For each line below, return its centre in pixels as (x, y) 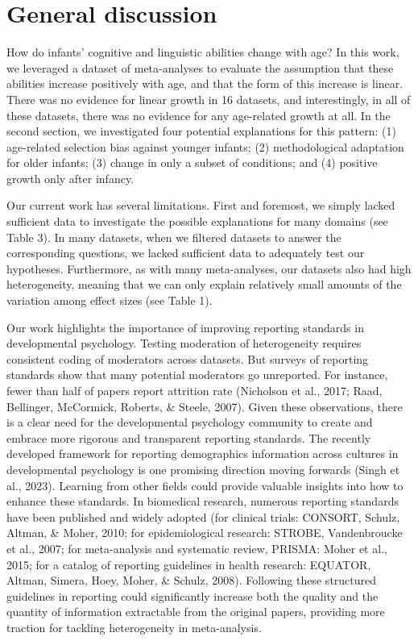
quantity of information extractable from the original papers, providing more (196, 612)
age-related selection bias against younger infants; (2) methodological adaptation (205, 146)
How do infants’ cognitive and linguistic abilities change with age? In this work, (203, 52)
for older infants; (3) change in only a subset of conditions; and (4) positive (192, 162)
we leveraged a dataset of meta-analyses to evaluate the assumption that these (200, 67)
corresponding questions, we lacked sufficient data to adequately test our (186, 253)
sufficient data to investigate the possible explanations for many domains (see (197, 221)
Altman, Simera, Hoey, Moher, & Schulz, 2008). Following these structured (192, 580)
